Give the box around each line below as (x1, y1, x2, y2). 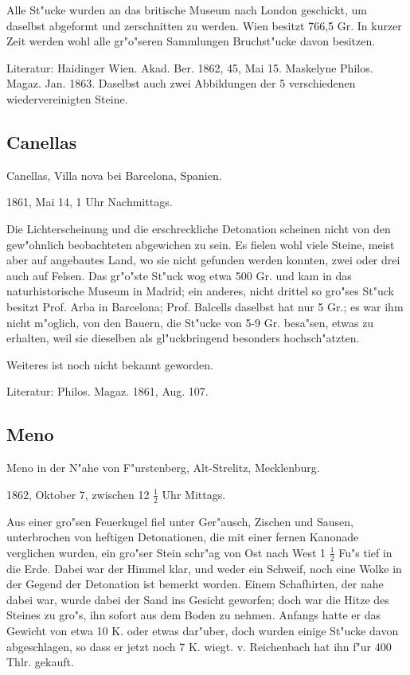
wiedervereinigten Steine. (6, 90, 128, 107)
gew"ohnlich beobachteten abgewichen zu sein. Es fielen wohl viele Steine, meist (6, 236, 395, 252)
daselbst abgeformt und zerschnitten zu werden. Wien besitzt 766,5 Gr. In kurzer (6, 17, 402, 33)
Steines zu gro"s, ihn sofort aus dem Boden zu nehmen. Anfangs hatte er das (6, 607, 381, 623)
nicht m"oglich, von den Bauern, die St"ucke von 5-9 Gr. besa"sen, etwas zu (6, 314, 374, 330)
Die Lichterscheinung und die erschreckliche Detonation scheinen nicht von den (6, 220, 391, 236)
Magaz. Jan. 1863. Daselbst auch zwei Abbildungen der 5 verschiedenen (6, 75, 356, 92)
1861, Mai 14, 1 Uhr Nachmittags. (6, 193, 173, 210)
